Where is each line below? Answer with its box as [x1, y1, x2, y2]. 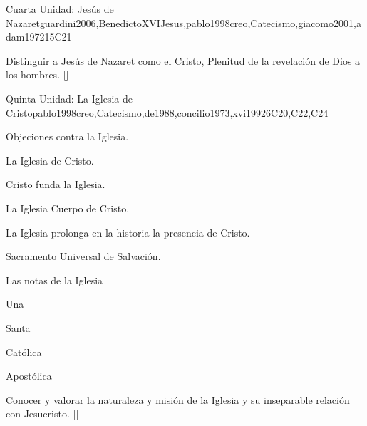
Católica [6, 344, 42, 359]
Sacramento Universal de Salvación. [6, 249, 161, 264]
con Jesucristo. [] [6, 406, 79, 421]
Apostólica [6, 368, 52, 383]
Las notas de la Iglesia [6, 272, 103, 287]
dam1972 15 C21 [6, 29, 72, 44]
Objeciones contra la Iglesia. [6, 129, 129, 144]
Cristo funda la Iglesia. [6, 177, 105, 192]
